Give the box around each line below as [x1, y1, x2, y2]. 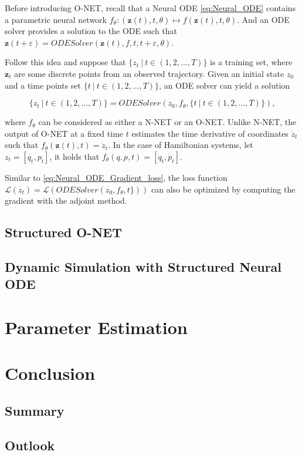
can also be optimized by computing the [151, 183, 296, 195]
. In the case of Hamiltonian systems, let [108, 139, 253, 151]
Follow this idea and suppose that [5, 56, 126, 68]
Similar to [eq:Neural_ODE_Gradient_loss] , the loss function [5, 171, 228, 183]
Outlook [5, 436, 55, 454]
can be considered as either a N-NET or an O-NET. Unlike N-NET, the [38, 116, 297, 128]
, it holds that [49, 150, 100, 162]
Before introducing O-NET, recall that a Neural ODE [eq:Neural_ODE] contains [5, 2, 296, 14]
